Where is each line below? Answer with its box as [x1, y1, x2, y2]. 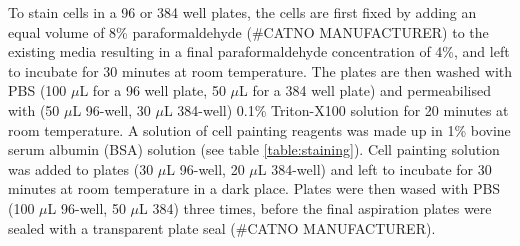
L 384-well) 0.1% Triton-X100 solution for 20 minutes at [163, 99, 509, 120]
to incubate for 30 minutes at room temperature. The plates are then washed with [8, 60, 513, 81]
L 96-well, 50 [47, 197, 126, 218]
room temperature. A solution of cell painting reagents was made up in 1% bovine [8, 119, 511, 140]
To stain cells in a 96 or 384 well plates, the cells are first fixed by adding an [8, 2, 477, 22]
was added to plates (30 [8, 158, 154, 179]
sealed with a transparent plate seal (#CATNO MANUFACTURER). [8, 217, 436, 238]
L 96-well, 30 [72, 99, 151, 120]
